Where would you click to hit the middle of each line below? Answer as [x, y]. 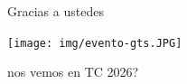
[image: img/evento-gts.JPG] [95, 43]
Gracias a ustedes [56, 11]
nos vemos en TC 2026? [73, 72]
